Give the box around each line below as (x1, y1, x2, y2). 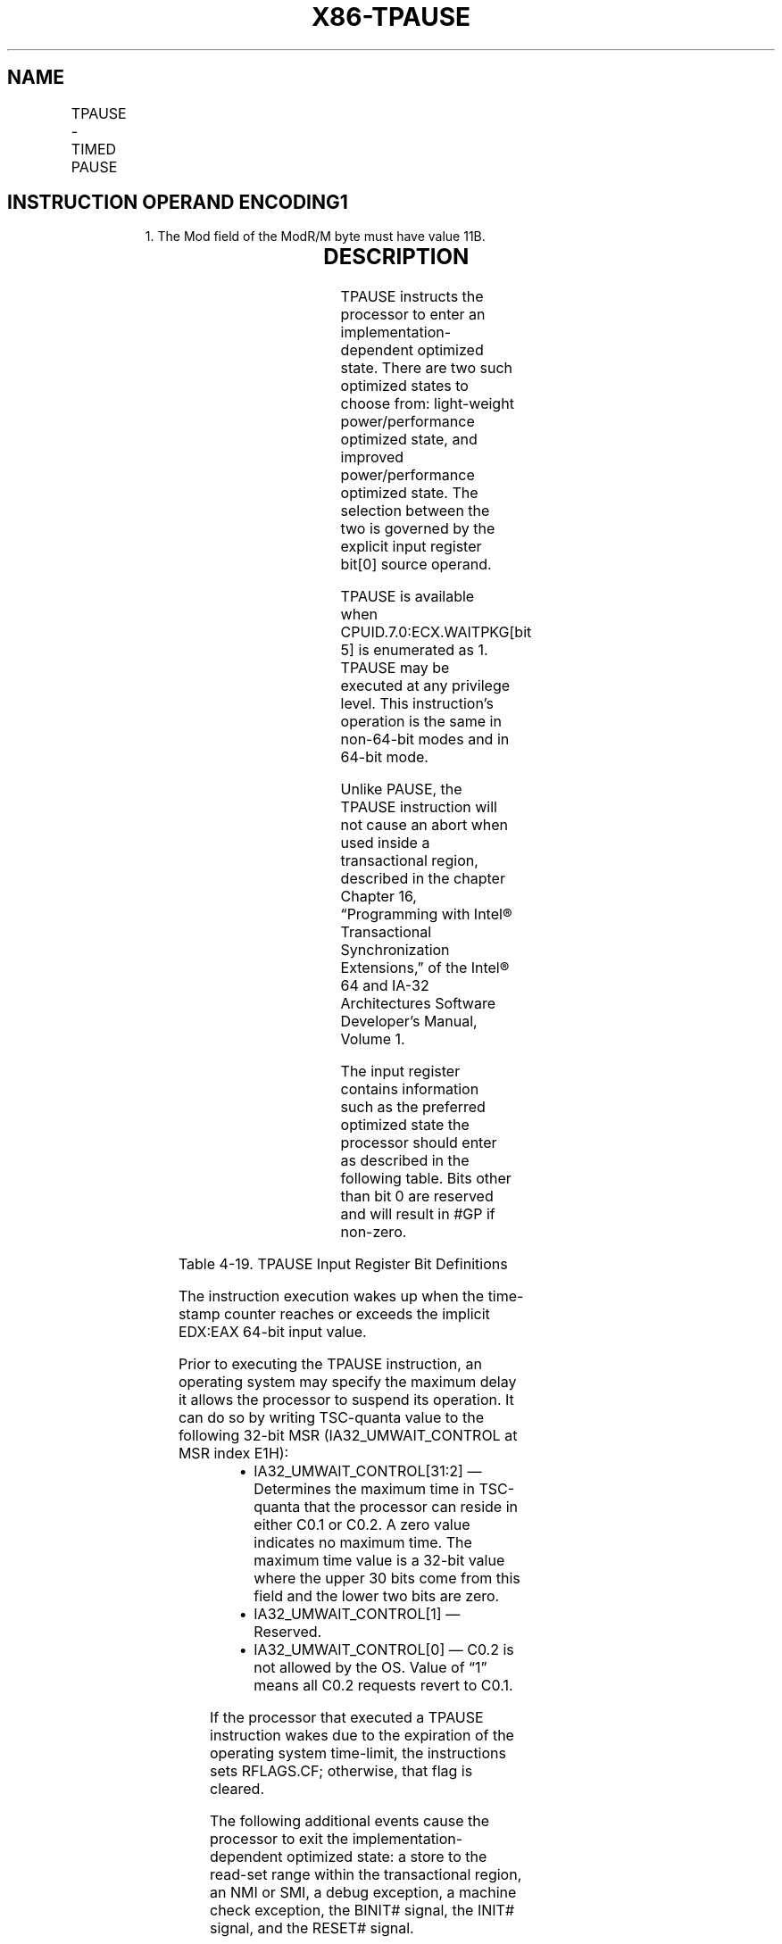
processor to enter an (340, 305, 486, 324)
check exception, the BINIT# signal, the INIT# (210, 1901, 515, 1920)
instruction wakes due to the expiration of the (210, 1726, 514, 1745)
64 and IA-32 (340, 976, 429, 995)
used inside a (340, 834, 430, 852)
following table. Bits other (340, 1169, 512, 1188)
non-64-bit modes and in (340, 730, 510, 749)
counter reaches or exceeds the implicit (223, 1305, 490, 1324)
